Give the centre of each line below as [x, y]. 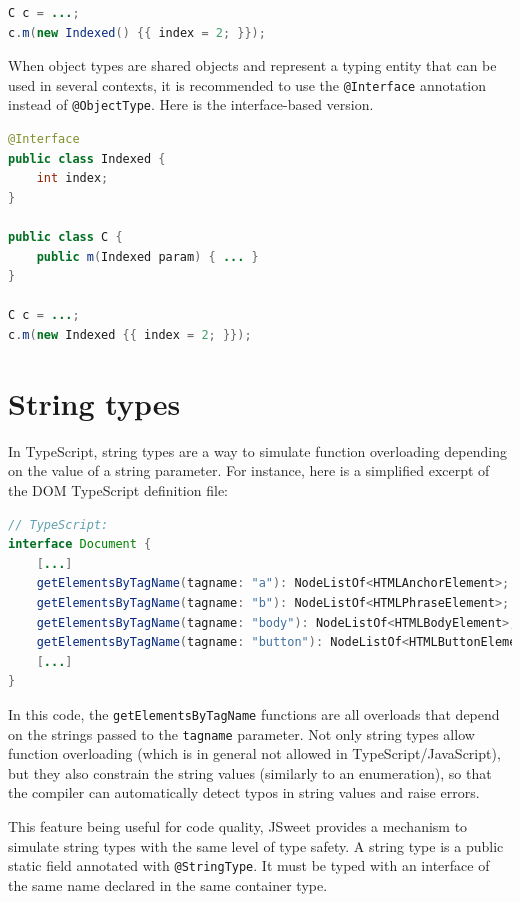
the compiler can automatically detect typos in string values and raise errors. [244, 792]
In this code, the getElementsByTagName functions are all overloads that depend [254, 713]
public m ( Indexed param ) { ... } [147, 256]
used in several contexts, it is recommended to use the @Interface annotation [247, 84]
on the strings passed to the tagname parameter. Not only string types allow [241, 733]
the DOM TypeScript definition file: [118, 489]
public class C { [65, 237]
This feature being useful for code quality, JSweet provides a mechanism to [238, 825]
